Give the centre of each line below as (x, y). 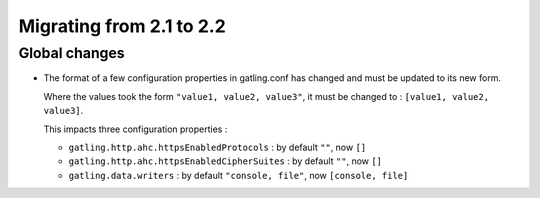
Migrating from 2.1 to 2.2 (122, 26)
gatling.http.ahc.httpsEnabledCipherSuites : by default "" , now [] (225, 161)
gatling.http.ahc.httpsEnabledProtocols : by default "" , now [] (217, 147)
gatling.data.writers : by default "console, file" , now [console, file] (238, 175)
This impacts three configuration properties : (135, 129)
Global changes (71, 53)
